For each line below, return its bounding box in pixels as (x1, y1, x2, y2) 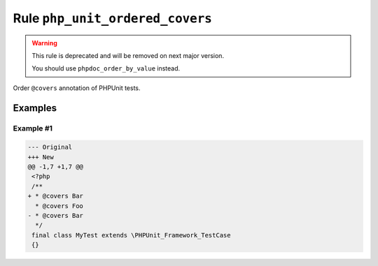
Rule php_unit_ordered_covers (13, 10, 213, 26)
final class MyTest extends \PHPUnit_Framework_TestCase (31, 231, 231, 239)
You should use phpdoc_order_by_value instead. (31, 64, 181, 73)
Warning (31, 38, 57, 47)
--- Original (27, 143, 73, 152)
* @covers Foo (35, 202, 84, 209)
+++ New (27, 153, 54, 161)
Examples (13, 102, 57, 114)
